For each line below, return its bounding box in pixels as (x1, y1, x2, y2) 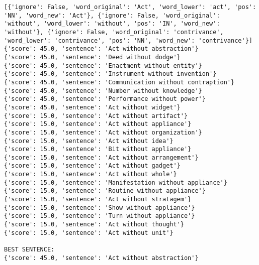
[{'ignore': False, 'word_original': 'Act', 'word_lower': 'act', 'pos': (4, 4, 256, 11)
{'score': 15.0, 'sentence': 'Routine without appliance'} (4, 187, 206, 195)
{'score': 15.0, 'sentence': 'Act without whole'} (4, 171, 177, 178)
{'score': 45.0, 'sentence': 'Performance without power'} (4, 95, 206, 103)
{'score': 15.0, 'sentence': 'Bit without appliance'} (4, 146, 192, 153)
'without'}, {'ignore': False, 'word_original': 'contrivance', (4, 28, 224, 36)
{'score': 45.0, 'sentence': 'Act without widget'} (4, 103, 181, 111)
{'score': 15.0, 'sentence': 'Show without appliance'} (4, 204, 195, 211)
